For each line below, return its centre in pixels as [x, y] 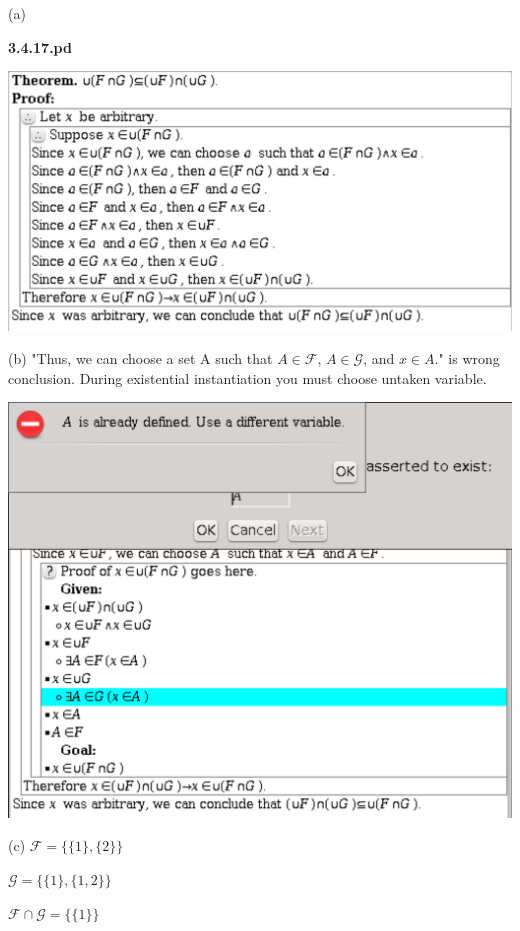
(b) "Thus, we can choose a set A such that [140, 358]
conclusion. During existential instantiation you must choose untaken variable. [247, 377]
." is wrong [467, 358]
